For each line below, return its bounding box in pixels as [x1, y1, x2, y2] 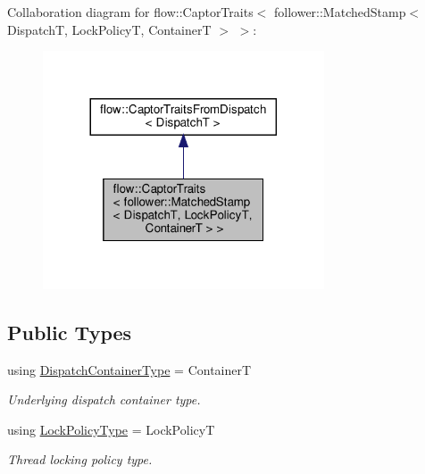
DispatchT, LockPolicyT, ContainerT [7, 20, 212, 38]
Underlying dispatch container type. [7, 390, 201, 409]
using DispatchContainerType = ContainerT [7, 360, 252, 378]
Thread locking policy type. [7, 450, 153, 469]
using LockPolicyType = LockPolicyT [7, 420, 215, 438]
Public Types [7, 318, 132, 345]
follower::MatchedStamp [273, 3, 406, 21]
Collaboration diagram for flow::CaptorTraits [7, 3, 254, 21]
